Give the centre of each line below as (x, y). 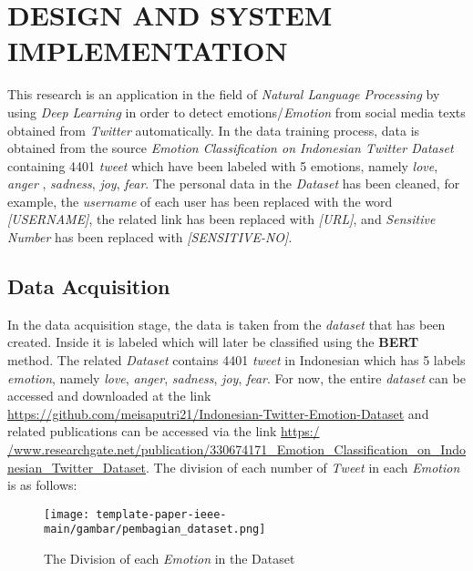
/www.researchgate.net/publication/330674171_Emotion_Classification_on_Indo (236, 449)
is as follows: (42, 485)
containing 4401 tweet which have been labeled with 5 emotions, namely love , (223, 165)
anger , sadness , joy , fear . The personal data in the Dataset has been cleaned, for (234, 184)
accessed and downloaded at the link (109, 396)
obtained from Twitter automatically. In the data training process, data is (214, 130)
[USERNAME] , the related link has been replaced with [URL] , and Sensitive (221, 219)
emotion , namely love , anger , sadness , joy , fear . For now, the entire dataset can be (236, 377)
